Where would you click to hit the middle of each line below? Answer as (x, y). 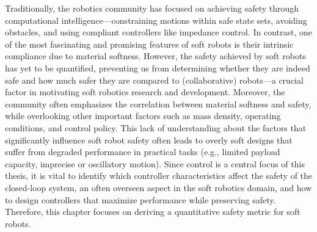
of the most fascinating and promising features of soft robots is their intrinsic (149, 44)
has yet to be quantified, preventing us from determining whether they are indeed (158, 67)
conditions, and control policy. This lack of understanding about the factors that (156, 127)
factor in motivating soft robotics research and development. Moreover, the (145, 92)
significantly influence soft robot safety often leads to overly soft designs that (149, 140)
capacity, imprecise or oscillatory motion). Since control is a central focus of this (155, 163)
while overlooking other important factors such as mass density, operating (143, 116)
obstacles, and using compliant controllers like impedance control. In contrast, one (158, 32)
